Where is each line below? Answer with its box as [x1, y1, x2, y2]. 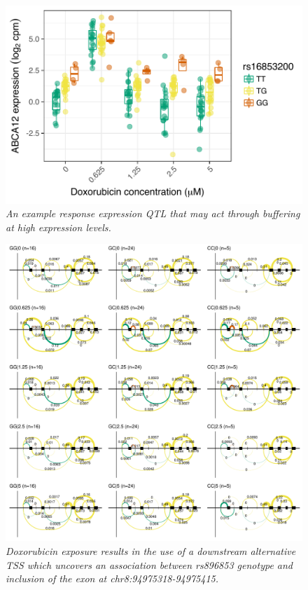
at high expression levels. [6, 219, 111, 234]
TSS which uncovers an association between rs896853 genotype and [6, 557, 293, 572]
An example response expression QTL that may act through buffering [6, 206, 300, 221]
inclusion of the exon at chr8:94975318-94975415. [6, 571, 218, 586]
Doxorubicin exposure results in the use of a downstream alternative [6, 544, 296, 558]
